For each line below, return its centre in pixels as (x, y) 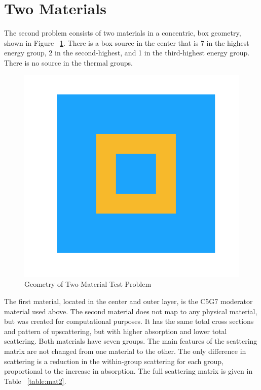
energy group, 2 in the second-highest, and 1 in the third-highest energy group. (127, 53)
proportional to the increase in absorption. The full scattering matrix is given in (128, 371)
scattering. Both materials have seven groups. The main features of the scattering (131, 341)
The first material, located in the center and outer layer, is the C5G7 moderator (128, 301)
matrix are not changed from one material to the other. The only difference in (125, 351)
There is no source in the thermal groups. (68, 62)
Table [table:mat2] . (35, 381)
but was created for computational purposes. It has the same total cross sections (129, 321)
